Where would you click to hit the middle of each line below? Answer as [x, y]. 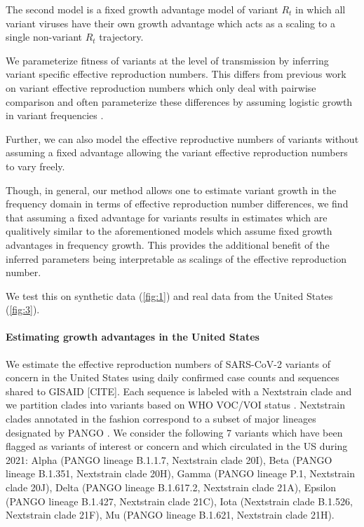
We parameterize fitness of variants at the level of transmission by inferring [167, 60]
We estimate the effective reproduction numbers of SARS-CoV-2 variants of [168, 363]
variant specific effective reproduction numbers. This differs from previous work [176, 74]
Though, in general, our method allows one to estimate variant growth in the [171, 190]
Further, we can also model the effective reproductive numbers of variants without [182, 138]
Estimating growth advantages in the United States [133, 337]
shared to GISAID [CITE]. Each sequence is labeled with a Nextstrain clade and [179, 391]
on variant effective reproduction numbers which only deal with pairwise [161, 87]
